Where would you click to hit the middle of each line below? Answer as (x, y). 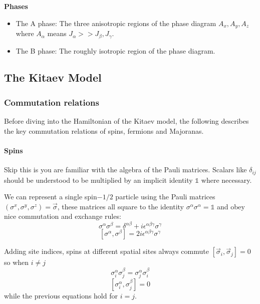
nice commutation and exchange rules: (63, 216)
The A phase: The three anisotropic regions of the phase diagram (116, 23)
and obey (231, 206)
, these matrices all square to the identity (120, 206)
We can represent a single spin (51, 197)
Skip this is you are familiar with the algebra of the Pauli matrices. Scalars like (125, 170)
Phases (16, 6)
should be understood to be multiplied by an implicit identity (98, 180)
